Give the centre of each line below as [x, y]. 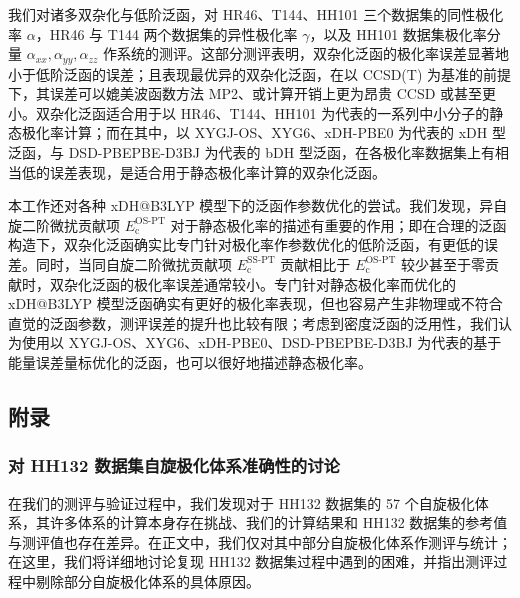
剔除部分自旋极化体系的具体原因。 [147, 580]
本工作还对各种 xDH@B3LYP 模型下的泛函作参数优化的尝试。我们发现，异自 [258, 205]
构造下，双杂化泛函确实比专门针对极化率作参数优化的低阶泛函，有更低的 [246, 244]
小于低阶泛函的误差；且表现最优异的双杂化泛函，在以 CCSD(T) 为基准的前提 [260, 73]
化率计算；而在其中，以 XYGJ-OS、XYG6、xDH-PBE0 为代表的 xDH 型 [270, 132]
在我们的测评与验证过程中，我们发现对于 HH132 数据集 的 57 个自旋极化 [241, 502]
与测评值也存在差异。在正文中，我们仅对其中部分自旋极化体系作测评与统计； [260, 541]
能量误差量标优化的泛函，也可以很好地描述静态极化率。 [190, 361]
